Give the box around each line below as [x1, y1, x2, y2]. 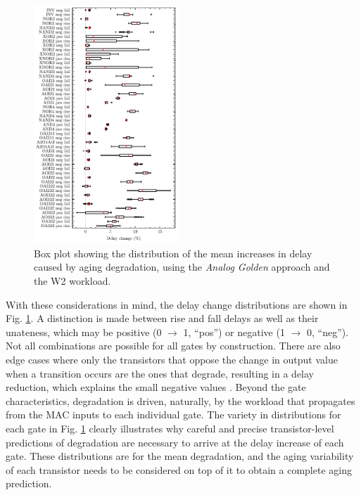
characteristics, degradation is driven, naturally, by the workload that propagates [6, 393, 355, 408]
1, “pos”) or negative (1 [183, 324, 285, 339]
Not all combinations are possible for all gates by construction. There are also [6, 338, 341, 353]
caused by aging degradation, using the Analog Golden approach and [34, 259, 330, 274]
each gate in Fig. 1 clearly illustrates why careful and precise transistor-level [6, 420, 334, 435]
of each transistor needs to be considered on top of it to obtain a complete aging [6, 462, 352, 477]
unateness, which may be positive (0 [6, 324, 162, 339]
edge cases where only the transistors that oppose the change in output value [6, 352, 338, 366]
